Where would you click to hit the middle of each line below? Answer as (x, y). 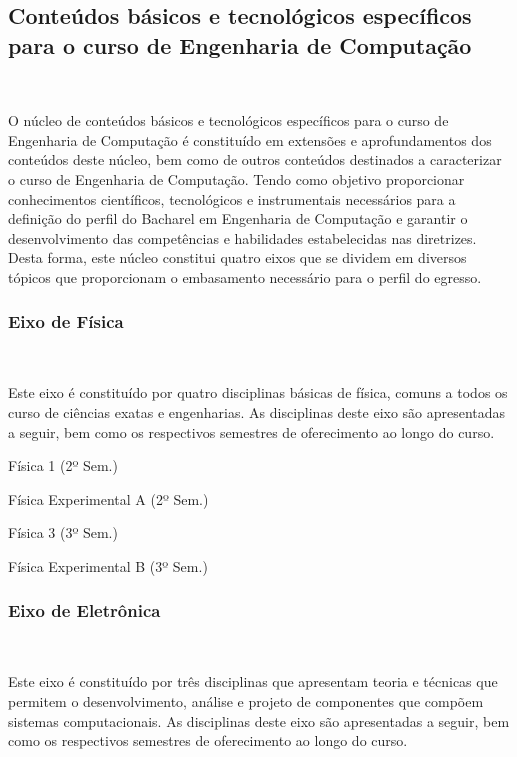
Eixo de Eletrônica (84, 610)
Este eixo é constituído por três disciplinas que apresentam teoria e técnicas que (253, 681)
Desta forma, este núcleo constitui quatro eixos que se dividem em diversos (237, 257)
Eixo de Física (66, 321)
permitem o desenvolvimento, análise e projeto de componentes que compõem (246, 700)
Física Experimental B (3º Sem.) (108, 565)
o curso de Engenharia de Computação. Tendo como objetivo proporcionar (236, 178)
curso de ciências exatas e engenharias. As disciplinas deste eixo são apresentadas (257, 411)
